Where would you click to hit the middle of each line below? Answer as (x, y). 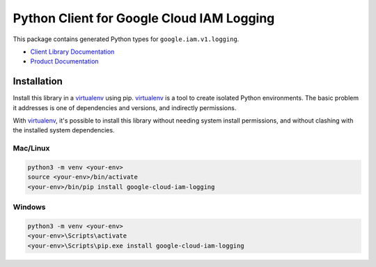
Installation (38, 81)
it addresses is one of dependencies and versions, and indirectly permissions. (125, 107)
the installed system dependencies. (64, 130)
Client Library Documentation (72, 52)
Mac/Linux (31, 148)
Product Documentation (64, 61)
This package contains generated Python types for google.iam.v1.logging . (126, 39)
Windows (29, 207)
